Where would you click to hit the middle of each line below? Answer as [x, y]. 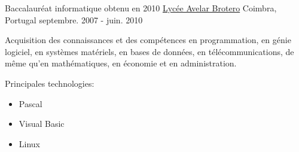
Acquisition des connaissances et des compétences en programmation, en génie [148, 40]
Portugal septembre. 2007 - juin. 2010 [74, 19]
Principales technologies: [50, 83]
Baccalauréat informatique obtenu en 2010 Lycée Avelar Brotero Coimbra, [141, 8]
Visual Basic [42, 124]
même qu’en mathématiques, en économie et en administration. [121, 63]
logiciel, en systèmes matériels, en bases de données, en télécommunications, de [149, 51]
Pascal [30, 103]
